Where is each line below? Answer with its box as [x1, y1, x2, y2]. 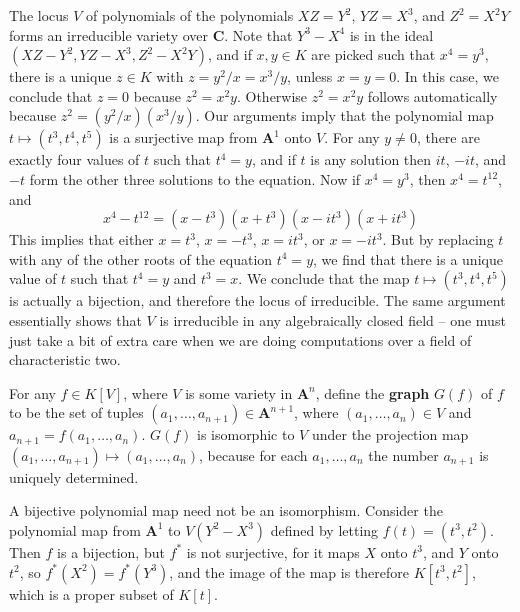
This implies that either [9, 229, 154, 250]
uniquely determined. [9, 466, 139, 487]
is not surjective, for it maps [186, 541, 360, 562]
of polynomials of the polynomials [86, 5, 294, 25]
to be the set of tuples [9, 402, 144, 423]
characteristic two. [9, 349, 121, 370]
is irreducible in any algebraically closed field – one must [159, 309, 506, 330]
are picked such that [311, 44, 436, 65]
